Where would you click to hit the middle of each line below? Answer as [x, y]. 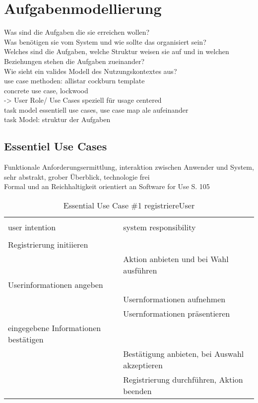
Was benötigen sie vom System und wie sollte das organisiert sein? [105, 41]
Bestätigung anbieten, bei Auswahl [184, 354]
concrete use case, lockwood [46, 90]
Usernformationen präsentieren [177, 314]
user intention [32, 227]
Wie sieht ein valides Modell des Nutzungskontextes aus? [91, 71]
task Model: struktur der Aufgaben [57, 119]
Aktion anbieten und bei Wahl [176, 259]
